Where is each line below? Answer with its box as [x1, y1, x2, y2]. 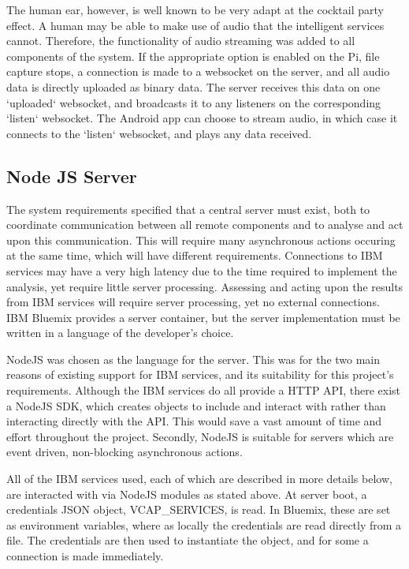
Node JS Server [6, 163, 137, 188]
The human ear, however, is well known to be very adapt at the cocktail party [6, 2, 384, 17]
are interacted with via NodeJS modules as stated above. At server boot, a [6, 485, 367, 502]
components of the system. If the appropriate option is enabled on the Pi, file [6, 47, 380, 64]
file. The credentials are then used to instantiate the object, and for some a [6, 532, 369, 548]
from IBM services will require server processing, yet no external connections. [6, 294, 380, 310]
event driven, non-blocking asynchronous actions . [6, 444, 243, 460]
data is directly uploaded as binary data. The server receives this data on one [6, 78, 381, 95]
